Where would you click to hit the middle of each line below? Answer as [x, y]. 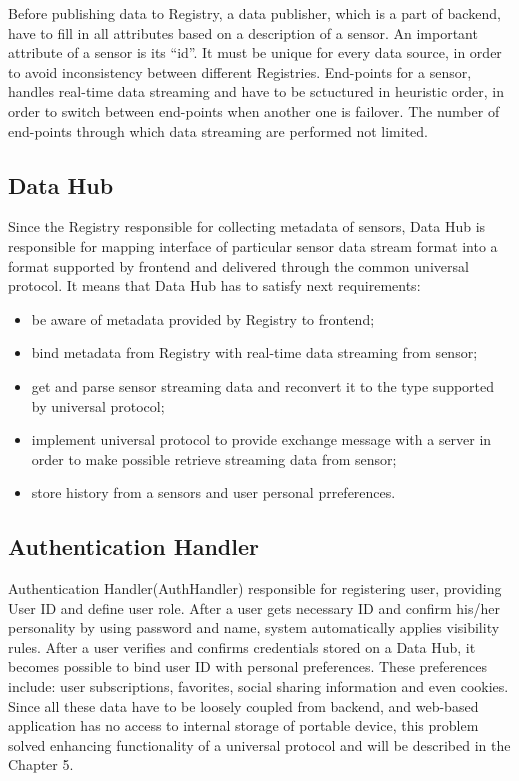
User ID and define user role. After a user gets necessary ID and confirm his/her [254, 607]
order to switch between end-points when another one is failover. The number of [254, 110]
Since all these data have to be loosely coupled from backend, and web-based [243, 705]
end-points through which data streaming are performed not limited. [218, 130]
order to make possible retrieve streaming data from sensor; [214, 458]
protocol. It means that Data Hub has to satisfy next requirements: [214, 285]
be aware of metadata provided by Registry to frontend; [203, 318]
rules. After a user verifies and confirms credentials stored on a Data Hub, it [242, 646]
